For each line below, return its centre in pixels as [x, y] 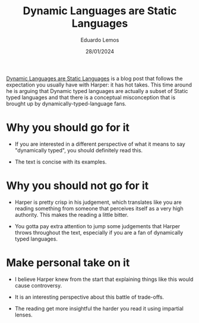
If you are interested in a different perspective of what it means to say [100, 144]
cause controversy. [38, 285]
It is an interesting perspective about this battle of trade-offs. [89, 297]
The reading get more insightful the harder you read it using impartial [99, 308]
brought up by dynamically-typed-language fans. [66, 103]
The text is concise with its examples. [61, 162]
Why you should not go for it [78, 186]
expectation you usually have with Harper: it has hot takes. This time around [99, 85]
